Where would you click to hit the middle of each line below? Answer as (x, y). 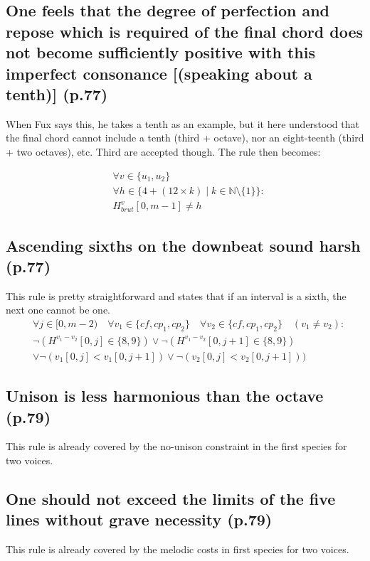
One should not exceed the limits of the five (171, 498)
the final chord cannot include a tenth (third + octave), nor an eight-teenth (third (185, 138)
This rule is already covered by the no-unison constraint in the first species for (176, 446)
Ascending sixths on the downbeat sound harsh (183, 245)
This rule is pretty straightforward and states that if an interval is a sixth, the (176, 295)
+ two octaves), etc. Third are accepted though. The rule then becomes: (163, 151)
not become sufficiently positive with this (161, 52)
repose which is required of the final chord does (185, 31)
